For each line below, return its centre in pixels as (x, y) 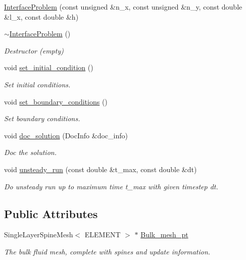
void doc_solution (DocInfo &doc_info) (66, 135)
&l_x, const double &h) (41, 16)
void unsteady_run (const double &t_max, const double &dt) (101, 169)
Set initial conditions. (37, 84)
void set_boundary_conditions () (56, 101)
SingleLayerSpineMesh (39, 235)
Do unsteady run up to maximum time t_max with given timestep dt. (111, 186)
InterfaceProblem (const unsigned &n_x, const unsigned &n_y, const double (123, 7)
